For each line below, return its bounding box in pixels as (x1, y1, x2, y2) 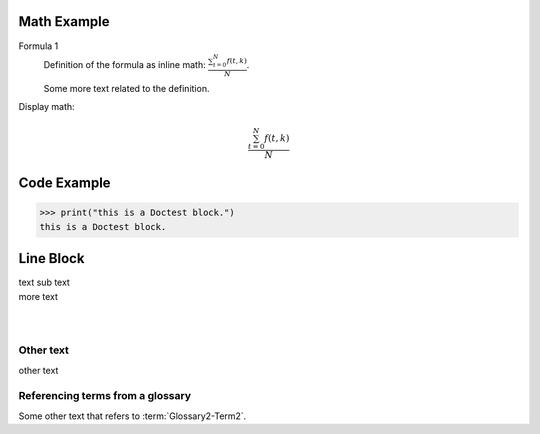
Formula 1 (18, 40, 59, 52)
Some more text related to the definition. (43, 82, 210, 94)
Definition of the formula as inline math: (43, 58, 206, 70)
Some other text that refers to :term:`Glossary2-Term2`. (18, 410, 247, 422)
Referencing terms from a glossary (18, 389, 192, 403)
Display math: (18, 101, 75, 113)
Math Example (18, 13, 110, 30)
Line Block (18, 250, 85, 267)
